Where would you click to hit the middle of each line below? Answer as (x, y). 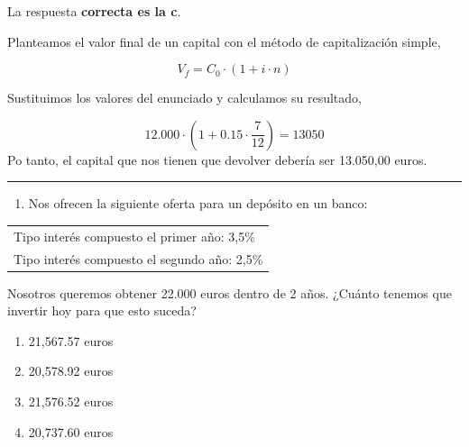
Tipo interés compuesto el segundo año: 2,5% (138, 258)
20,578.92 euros (71, 371)
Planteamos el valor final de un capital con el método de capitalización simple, (224, 41)
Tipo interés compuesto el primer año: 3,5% (134, 236)
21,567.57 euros (71, 340)
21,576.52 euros (71, 401)
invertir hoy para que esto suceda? (102, 310)
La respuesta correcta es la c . (94, 11)
